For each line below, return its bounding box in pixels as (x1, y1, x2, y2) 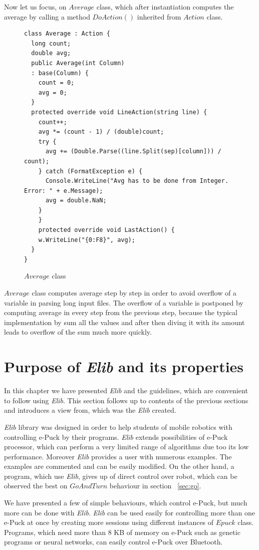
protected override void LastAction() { (38, 226, 175, 234)
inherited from (137, 11, 181, 22)
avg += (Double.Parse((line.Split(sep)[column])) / (45, 148, 221, 155)
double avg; (31, 50, 71, 57)
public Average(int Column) (31, 59, 125, 67)
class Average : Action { (24, 30, 110, 38)
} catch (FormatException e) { (38, 167, 143, 175)
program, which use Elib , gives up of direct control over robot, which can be (4, 470, 237, 481)
